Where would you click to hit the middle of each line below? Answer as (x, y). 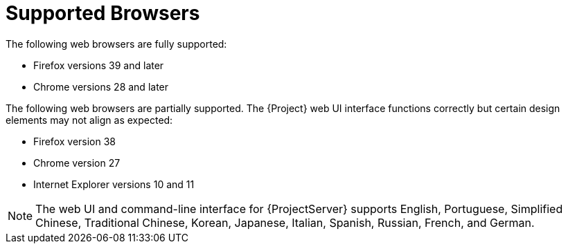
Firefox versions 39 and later (99, 65)
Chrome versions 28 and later (101, 86)
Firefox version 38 (75, 141)
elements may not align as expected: (89, 120)
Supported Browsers (103, 13)
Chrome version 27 (77, 163)
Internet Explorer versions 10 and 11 (114, 184)
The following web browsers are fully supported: (116, 44)
